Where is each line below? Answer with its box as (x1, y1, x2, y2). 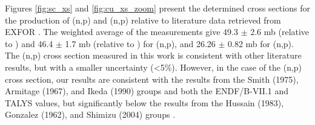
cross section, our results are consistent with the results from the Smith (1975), (5, 72, 299, 85)
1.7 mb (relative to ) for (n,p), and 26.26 (65, 37, 216, 50)
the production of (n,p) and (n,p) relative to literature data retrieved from (5, 13, 281, 26)
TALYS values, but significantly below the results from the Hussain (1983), (5, 96, 284, 109)
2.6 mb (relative (250, 25, 310, 38)
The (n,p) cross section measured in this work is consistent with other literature (5, 49, 302, 62)
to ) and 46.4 (5, 37, 53, 50)
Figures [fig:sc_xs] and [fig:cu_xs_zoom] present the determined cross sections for (5, 2, 310, 14)
